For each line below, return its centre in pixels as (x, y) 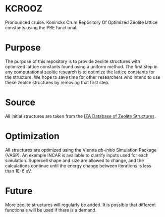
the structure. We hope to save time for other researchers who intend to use (83, 77)
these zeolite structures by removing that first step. (57, 82)
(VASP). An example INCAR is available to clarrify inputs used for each (77, 155)
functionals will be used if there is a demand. (51, 210)
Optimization (32, 136)
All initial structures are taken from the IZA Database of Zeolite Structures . (81, 116)
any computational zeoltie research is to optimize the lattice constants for (80, 72)
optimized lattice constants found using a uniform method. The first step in (81, 66)
